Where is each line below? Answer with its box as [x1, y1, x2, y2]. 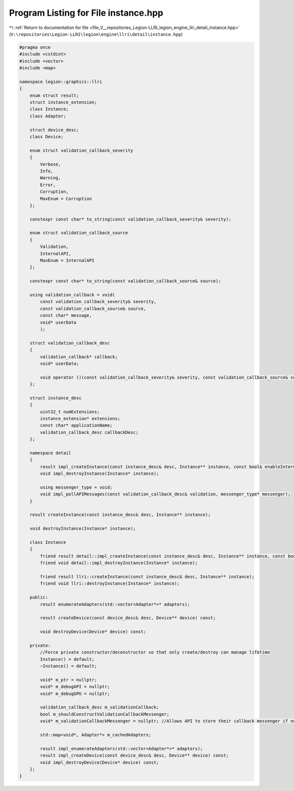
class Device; [29, 134, 64, 140]
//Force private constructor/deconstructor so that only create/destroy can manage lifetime [40, 650, 270, 655]
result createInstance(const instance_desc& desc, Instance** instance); [29, 512, 211, 518]
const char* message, [40, 312, 92, 318]
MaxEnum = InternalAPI [40, 258, 95, 263]
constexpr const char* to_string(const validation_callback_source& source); [29, 278, 221, 284]
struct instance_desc [29, 395, 82, 400]
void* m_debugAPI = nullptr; [40, 684, 110, 690]
